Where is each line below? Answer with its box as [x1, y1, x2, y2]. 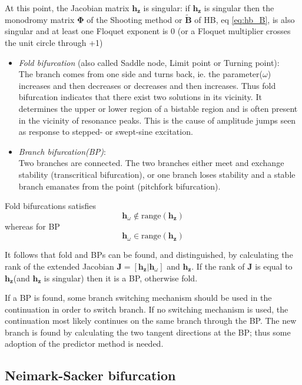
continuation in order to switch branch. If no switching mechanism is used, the [5, 303, 288, 315]
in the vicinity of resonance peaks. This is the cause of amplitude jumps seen [18, 114, 296, 126]
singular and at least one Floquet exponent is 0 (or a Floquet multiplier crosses [5, 25, 291, 37]
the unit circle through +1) [5, 36, 103, 48]
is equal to [255, 260, 293, 272]
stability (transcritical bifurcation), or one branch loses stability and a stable [18, 168, 296, 180]
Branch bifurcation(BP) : [18, 145, 106, 157]
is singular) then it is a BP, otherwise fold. [44, 271, 198, 284]
